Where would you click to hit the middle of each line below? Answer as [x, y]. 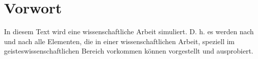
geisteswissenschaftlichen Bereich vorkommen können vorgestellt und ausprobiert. [129, 51]
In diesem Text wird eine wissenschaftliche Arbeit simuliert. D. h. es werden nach [129, 31]
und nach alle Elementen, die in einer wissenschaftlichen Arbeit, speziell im [119, 41]
